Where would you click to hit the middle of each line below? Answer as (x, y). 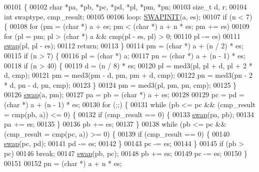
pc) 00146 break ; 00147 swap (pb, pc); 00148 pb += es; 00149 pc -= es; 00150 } (126, 153)
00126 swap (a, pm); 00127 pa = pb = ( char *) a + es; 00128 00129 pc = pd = (124, 94)
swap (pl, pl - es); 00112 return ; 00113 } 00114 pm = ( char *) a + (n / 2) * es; (124, 46)
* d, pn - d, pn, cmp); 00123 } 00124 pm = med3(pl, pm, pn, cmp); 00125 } (120, 85)
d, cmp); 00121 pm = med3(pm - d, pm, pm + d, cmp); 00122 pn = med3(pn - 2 (128, 75)
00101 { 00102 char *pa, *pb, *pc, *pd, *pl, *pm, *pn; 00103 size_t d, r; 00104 (125, 6)
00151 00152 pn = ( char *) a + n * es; (63, 163)
